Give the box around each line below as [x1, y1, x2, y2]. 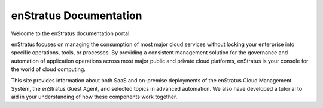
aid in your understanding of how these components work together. [11, 93, 178, 101]
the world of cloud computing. [11, 66, 86, 73]
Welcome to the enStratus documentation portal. [11, 30, 131, 37]
